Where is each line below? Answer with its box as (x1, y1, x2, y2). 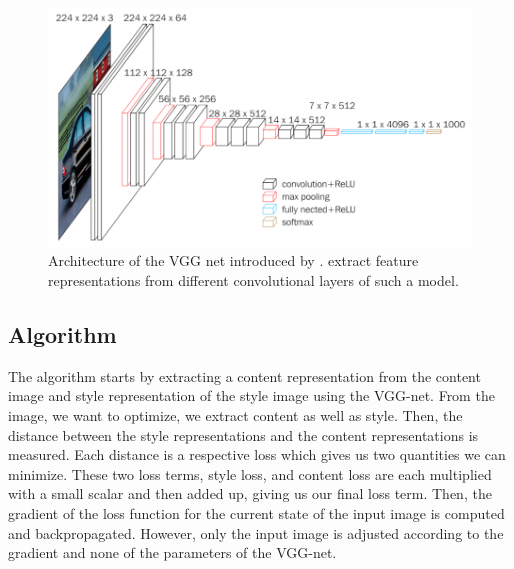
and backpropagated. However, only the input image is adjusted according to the (8, 522, 504, 543)
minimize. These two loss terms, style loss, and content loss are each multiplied (8, 463, 492, 484)
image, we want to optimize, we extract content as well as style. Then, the (8, 405, 463, 426)
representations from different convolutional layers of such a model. (48, 270, 459, 291)
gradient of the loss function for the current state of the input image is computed (8, 502, 505, 523)
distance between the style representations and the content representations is (8, 424, 479, 445)
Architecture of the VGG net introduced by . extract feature (48, 250, 419, 271)
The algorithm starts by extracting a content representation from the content (8, 365, 481, 386)
